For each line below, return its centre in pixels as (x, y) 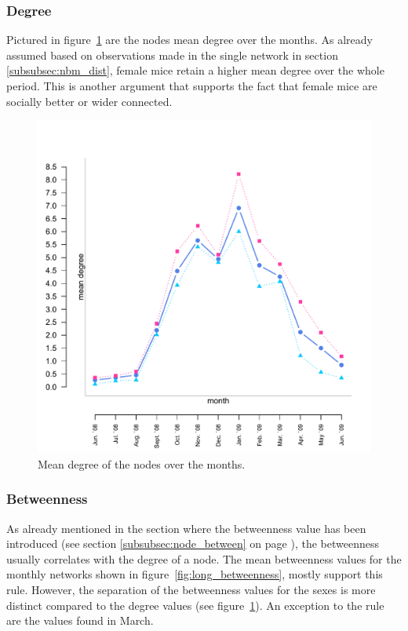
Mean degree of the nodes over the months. (142, 463)
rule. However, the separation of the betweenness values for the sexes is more (191, 589)
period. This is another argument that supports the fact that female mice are (192, 86)
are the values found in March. (80, 620)
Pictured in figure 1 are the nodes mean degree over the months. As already (189, 40)
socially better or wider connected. (89, 101)
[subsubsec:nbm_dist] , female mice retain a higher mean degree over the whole (195, 70)
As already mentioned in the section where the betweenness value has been (186, 528)
